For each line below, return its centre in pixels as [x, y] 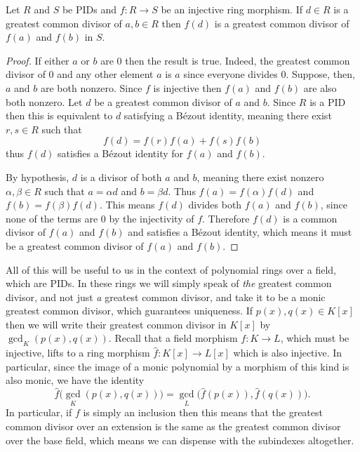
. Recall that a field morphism [173, 338]
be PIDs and [89, 9]
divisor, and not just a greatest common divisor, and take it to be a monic [166, 297]
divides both [215, 205]
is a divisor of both [121, 177]
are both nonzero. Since [91, 87]
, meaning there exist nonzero [260, 177]
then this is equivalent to [59, 115]
